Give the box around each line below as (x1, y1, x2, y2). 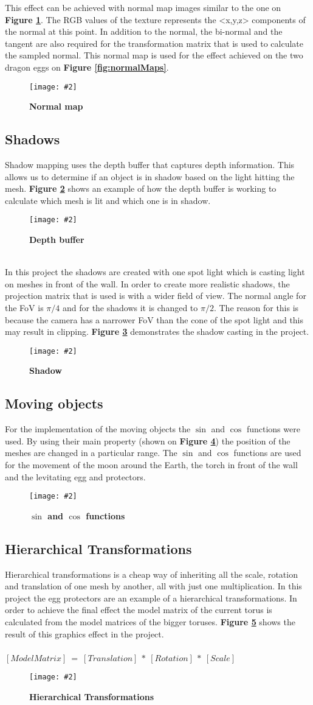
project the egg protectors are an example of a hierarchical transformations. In (5, 591, 297, 604)
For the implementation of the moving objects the (5, 423, 191, 435)
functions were (246, 423, 300, 435)
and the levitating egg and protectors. (5, 470, 146, 483)
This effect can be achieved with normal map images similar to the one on (5, 1, 281, 13)
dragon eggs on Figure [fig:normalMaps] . (5, 60, 169, 73)
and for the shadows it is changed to (62, 301, 198, 314)
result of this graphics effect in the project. (5, 627, 164, 640)
